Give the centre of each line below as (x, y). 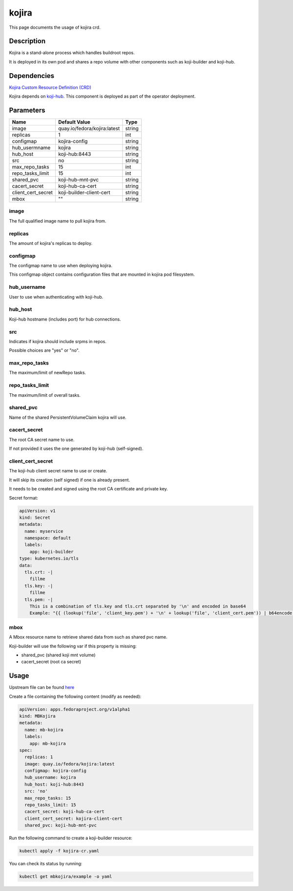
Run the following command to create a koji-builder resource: (71, 838)
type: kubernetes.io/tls (49, 558)
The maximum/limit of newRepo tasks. (48, 373)
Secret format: (24, 498)
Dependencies (32, 76)
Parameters (27, 110)
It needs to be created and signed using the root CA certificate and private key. (88, 489)
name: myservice (44, 531)
